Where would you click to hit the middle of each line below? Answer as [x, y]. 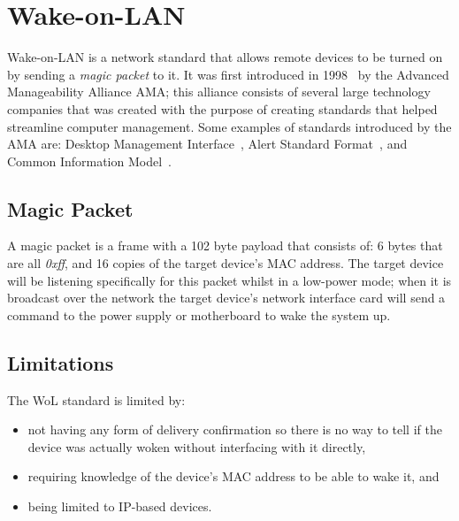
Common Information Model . [89, 161]
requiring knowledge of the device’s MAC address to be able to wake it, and [233, 476]
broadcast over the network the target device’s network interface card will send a [226, 298]
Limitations [61, 362]
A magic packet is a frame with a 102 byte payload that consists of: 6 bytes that [225, 245]
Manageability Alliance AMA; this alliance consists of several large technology [219, 92]
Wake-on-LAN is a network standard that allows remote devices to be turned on [225, 57]
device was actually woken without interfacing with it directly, [197, 446]
